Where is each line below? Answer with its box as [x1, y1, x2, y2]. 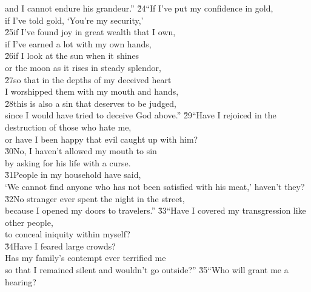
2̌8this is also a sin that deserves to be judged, [5, 97, 176, 109]
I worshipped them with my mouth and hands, [5, 85, 179, 98]
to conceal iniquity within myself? [5, 228, 130, 240]
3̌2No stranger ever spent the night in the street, [5, 192, 185, 205]
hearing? [5, 275, 36, 288]
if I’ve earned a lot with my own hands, [5, 37, 152, 50]
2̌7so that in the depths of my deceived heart [5, 73, 172, 86]
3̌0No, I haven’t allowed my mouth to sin [5, 144, 157, 157]
